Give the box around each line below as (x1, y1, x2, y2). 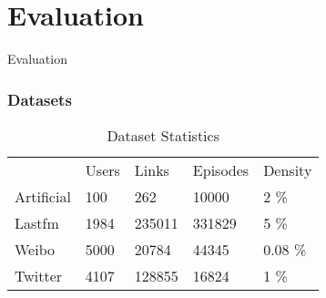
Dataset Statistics (107, 124, 219, 146)
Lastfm (15, 211, 59, 233)
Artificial (15, 185, 71, 207)
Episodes (192, 159, 250, 180)
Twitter (15, 264, 63, 286)
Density (263, 159, 312, 180)
